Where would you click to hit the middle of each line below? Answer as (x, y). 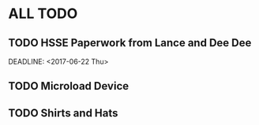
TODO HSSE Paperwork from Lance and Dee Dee (130, 43)
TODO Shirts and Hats (63, 113)
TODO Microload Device (69, 86)
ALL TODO (43, 14)
